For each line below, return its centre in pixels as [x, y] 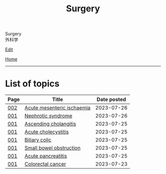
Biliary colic [38, 140]
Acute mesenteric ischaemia [58, 108]
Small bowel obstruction [52, 148]
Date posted [111, 99]
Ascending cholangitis [50, 124]
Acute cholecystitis [47, 132]
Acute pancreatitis [46, 156]
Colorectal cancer [45, 164]
